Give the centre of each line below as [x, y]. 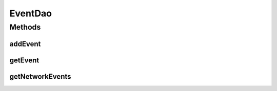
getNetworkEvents [40, 76]
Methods [25, 27]
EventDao [31, 13]
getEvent [24, 60]
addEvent [25, 44]
